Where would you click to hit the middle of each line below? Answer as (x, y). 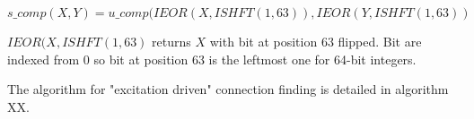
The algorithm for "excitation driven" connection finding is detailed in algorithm (228, 89)
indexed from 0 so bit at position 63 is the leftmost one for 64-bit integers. (212, 59)
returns (171, 41)
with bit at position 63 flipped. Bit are (316, 41)
